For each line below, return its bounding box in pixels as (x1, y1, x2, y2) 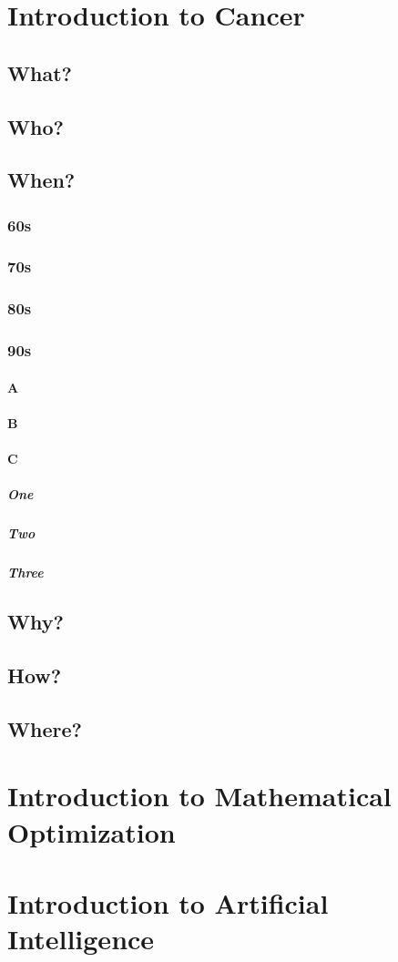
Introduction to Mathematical (7, 777, 392, 814)
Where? (7, 714, 82, 742)
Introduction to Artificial (7, 884, 329, 921)
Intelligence (7, 920, 155, 957)
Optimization (7, 813, 176, 850)
